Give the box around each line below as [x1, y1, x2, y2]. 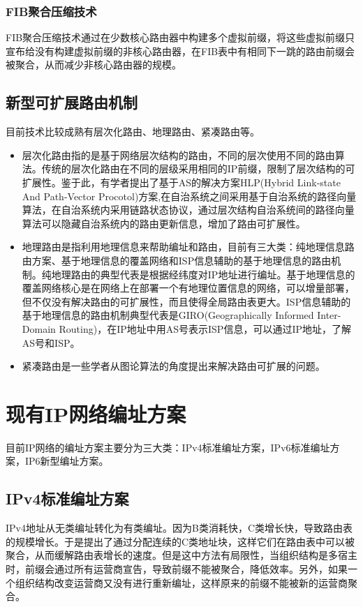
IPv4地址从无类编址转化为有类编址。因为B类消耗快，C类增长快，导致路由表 [6, 520, 353, 535]
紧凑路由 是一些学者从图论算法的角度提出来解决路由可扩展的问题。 [22, 359, 325, 373]
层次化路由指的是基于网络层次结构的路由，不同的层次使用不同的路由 [22, 147, 335, 162]
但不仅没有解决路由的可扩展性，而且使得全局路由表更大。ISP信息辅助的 [22, 294, 351, 308]
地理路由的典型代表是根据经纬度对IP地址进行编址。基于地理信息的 [51, 267, 355, 281]
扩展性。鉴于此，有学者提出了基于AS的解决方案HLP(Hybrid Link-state [22, 174, 341, 189]
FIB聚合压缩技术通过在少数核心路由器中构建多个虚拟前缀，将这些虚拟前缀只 [6, 30, 355, 45]
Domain [22, 321, 56, 336]
